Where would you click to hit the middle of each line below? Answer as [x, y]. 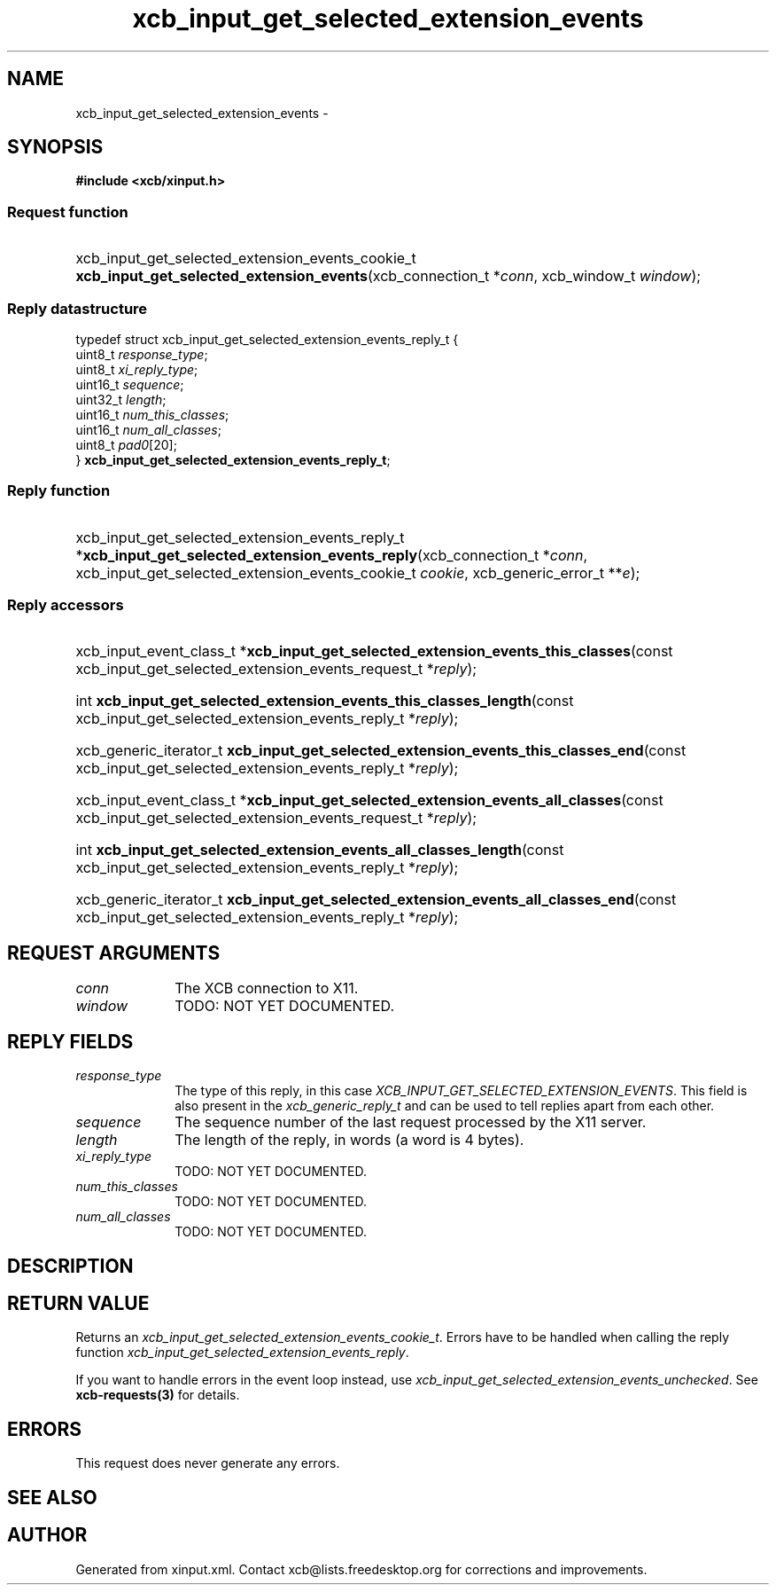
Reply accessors [66, 605]
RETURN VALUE [78, 1303]
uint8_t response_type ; [142, 354]
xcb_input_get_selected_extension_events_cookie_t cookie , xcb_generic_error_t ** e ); [358, 572]
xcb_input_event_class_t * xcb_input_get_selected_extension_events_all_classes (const [369, 800]
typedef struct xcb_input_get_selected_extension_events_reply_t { [267, 339]
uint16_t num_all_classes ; [148, 429]
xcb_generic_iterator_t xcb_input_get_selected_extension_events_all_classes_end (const [376, 900]
